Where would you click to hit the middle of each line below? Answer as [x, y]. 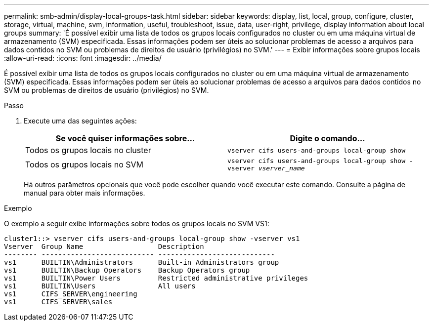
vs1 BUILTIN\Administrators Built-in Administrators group [142, 262]
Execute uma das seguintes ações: [80, 121]
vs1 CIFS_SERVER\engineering [71, 294]
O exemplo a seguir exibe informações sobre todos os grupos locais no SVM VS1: [137, 223]
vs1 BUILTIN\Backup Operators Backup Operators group [127, 270]
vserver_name [281, 168]
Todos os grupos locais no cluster [88, 150]
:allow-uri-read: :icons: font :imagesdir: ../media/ [83, 58]
